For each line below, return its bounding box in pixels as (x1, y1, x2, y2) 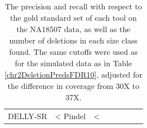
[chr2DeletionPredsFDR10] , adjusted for (4, 69, 143, 80)
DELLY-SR (8, 110, 47, 122)
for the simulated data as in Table (15, 57, 132, 69)
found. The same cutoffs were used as (9, 46, 138, 57)
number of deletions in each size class (9, 35, 138, 46)
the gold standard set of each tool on (10, 12, 137, 23)
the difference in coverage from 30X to (7, 80, 140, 91)
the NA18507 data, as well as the (16, 23, 131, 35)
